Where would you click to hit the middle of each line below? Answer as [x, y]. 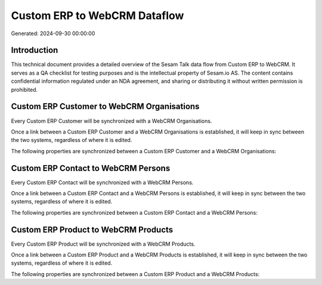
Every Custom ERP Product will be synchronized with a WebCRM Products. [103, 244]
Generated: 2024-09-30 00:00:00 [53, 33]
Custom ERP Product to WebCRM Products [92, 230]
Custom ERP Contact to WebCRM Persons [91, 168]
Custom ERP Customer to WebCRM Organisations [105, 106]
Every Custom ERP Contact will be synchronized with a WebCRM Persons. [102, 182]
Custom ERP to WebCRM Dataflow [97, 16]
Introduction [35, 50]
